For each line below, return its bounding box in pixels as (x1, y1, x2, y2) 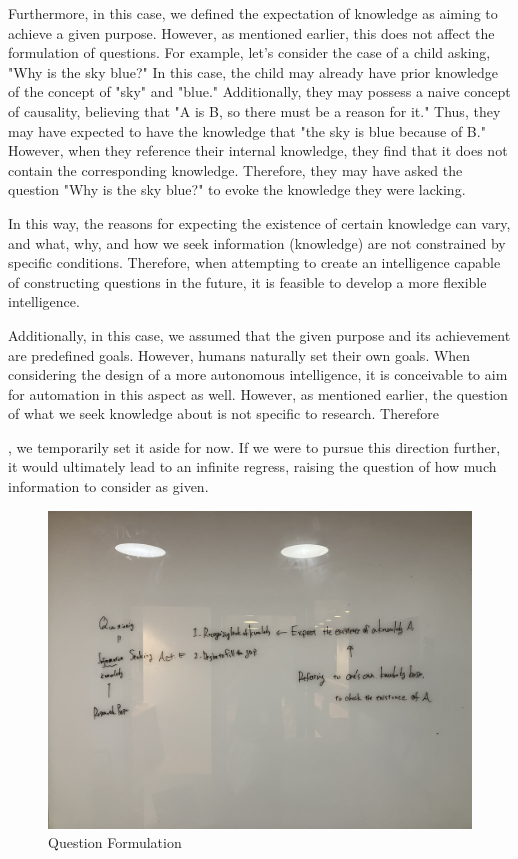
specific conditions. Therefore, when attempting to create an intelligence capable (8, 252, 501, 273)
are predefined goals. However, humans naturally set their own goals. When (8, 344, 471, 365)
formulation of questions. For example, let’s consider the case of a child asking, (8, 42, 491, 63)
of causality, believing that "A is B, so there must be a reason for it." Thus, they (8, 100, 501, 121)
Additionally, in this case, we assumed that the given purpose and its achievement (8, 324, 511, 345)
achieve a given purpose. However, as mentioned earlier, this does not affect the (8, 22, 495, 43)
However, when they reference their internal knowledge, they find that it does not (8, 140, 508, 161)
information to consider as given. (8, 476, 209, 497)
